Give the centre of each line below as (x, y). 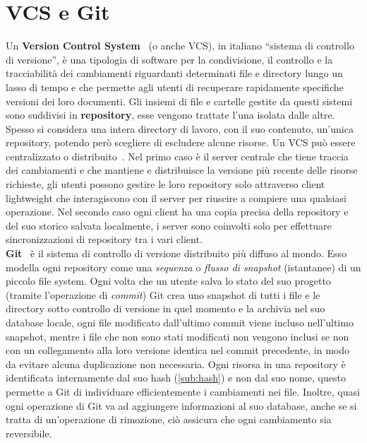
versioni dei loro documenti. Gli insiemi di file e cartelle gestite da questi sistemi (179, 101)
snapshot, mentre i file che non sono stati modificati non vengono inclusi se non (178, 336)
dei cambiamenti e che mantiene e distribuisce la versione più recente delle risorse (182, 170)
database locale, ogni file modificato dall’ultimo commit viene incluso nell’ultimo (180, 322)
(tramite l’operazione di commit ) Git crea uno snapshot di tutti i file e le (163, 294)
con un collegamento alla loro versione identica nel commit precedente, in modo (178, 350)
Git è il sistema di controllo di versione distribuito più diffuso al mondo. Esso (176, 253)
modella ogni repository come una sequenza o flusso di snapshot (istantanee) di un (183, 267)
